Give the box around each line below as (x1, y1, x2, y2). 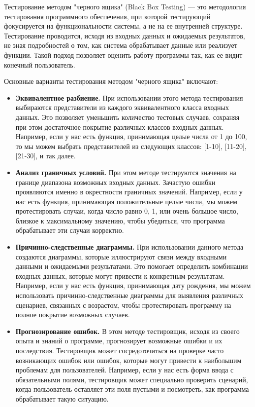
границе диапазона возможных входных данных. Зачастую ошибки (15, 177, 216, 187)
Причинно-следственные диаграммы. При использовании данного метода (15, 242, 244, 252)
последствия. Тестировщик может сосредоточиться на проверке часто (15, 345, 224, 355)
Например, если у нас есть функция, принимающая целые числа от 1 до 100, (15, 131, 247, 142)
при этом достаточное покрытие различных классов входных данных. (15, 121, 224, 132)
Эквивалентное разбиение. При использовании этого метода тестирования (15, 92, 243, 103)
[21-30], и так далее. (15, 150, 76, 161)
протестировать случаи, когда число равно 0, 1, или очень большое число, (15, 206, 238, 216)
